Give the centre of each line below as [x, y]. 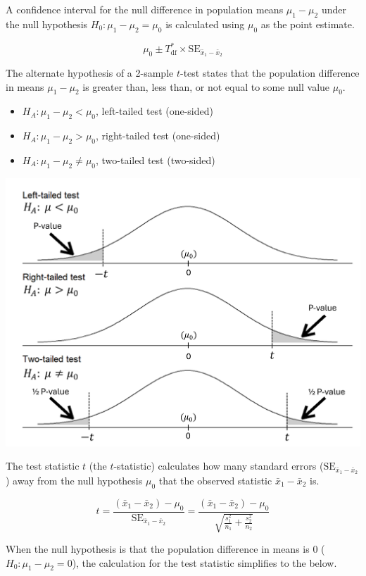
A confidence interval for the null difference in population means [145, 9]
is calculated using [205, 24]
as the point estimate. [308, 24]
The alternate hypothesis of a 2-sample [90, 72]
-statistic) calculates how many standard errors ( [219, 466]
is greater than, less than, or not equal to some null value [206, 86]
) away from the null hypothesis [74, 481]
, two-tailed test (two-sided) [156, 159]
